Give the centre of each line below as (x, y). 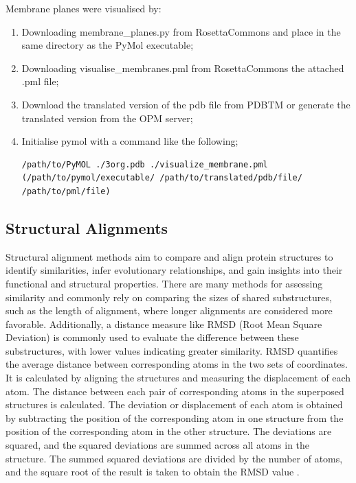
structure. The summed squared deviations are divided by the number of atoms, (174, 458)
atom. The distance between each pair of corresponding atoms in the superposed (175, 391)
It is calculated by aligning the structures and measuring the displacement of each (178, 378)
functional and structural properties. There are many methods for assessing (164, 283)
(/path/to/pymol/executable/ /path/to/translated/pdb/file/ (162, 178)
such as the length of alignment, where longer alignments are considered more (169, 310)
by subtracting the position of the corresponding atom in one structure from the (175, 417)
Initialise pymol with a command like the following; (130, 141)
